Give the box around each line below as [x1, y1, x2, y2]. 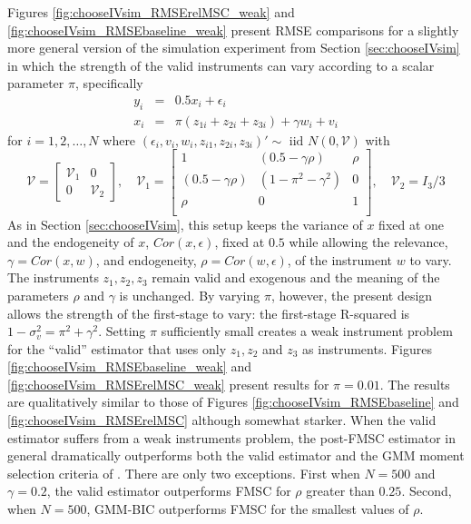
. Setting [98, 321, 146, 341]
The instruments [7, 268, 99, 287]
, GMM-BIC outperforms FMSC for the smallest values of [86, 499, 409, 519]
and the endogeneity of [7, 232, 134, 252]
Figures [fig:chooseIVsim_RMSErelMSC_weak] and [7, 3, 295, 21]
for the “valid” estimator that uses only [7, 339, 227, 358]
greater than [306, 481, 375, 500]
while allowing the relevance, [289, 232, 448, 252]
